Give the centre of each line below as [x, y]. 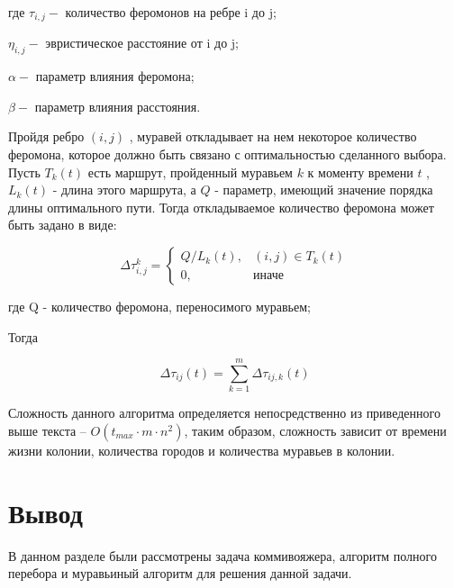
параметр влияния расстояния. [118, 106]
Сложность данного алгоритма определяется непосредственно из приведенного [224, 413]
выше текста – [47, 430]
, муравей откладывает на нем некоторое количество [273, 136]
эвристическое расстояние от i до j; [142, 43]
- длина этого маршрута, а [124, 190]
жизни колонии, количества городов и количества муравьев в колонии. [202, 450]
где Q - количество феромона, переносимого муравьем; [159, 306]
